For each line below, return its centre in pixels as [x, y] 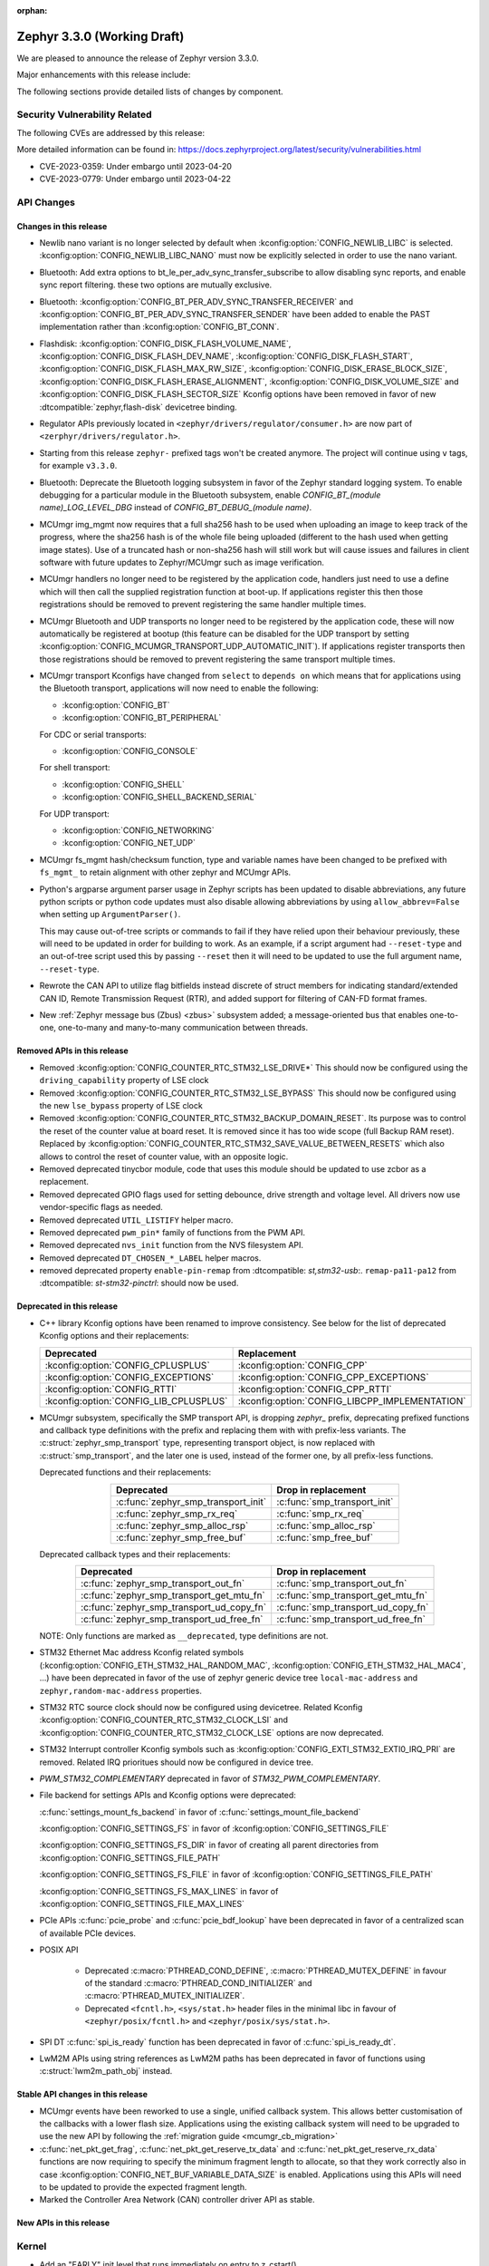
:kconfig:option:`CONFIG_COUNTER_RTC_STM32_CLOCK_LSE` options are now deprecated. [211, 1732]
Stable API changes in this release [82, 2095]
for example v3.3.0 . [78, 466]
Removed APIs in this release [72, 1051]
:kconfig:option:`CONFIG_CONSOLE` [130, 751]
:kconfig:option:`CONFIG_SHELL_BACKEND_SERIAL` [159, 797]
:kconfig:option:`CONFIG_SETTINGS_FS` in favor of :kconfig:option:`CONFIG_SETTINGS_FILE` [214, 1829]
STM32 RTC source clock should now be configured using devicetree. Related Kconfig [201, 1707]
